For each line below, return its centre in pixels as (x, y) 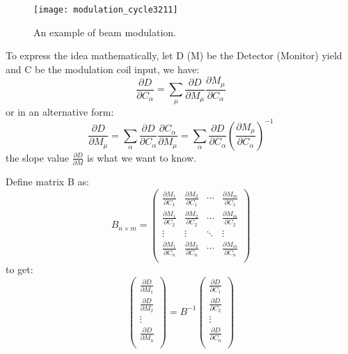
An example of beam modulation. (105, 32)
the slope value (38, 157)
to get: (19, 269)
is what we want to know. (142, 157)
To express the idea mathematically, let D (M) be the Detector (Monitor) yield (174, 55)
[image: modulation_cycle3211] (106, 10)
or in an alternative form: (60, 111)
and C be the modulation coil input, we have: (103, 69)
